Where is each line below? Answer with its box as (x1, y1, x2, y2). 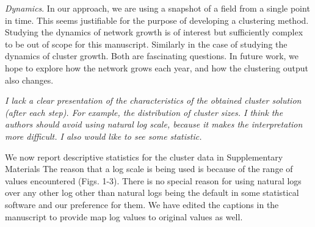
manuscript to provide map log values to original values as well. (5, 210, 243, 223)
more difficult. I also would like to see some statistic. (5, 129, 202, 142)
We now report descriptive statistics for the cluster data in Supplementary (5, 150, 283, 163)
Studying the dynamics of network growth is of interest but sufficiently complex (5, 26, 303, 38)
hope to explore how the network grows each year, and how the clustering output (5, 61, 308, 74)
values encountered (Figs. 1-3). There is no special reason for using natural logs (5, 174, 302, 187)
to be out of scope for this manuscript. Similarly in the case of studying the (5, 37, 288, 50)
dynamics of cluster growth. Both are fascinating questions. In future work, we (5, 49, 299, 62)
